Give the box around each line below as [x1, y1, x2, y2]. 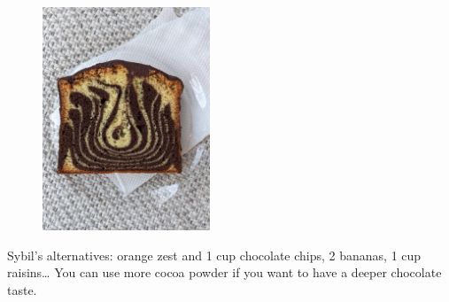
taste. [7, 280, 37, 298]
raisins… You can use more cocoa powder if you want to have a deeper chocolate [7, 263, 442, 282]
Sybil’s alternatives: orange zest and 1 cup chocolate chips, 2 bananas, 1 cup [7, 245, 422, 264]
